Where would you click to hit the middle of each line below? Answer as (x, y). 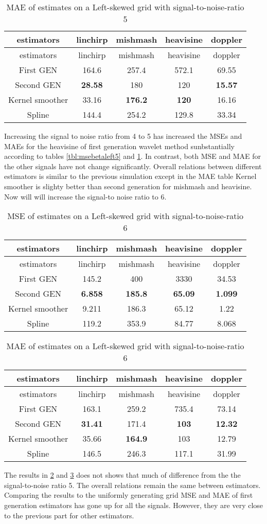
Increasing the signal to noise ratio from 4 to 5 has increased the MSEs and (123, 136)
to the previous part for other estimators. (69, 515)
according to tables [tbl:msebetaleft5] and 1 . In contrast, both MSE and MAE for (132, 156)
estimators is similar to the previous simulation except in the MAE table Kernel (130, 176)
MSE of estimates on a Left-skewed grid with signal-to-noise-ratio (125, 216)
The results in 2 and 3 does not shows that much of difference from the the (122, 475)
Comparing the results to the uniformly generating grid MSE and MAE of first (129, 495)
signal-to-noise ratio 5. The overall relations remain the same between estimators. (132, 485)
